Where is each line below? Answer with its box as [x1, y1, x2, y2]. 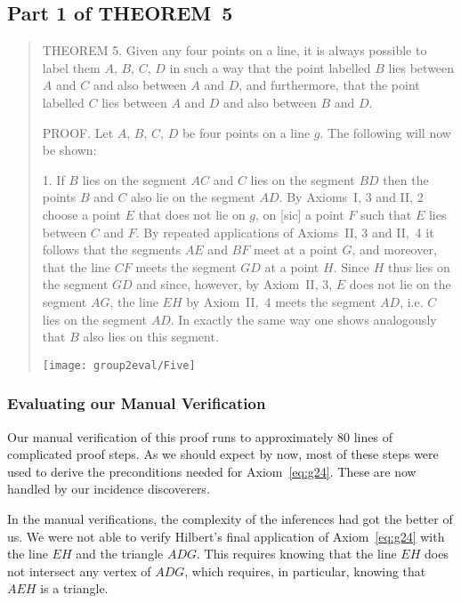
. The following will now [319, 123, 451, 141]
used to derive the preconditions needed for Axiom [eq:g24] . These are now [7, 462, 417, 480]
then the [383, 170, 429, 189]
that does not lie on [138, 205, 246, 223]
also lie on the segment [131, 188, 255, 206]
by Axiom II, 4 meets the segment [186, 292, 376, 310]
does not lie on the [349, 275, 451, 293]
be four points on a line [182, 123, 311, 141]
